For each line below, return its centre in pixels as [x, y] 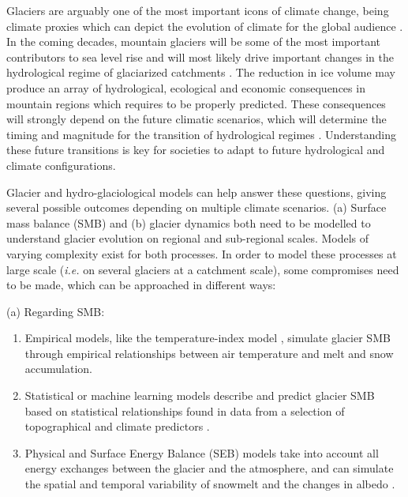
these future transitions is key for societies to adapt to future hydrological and [196, 150]
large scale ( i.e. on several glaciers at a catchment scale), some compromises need [203, 269]
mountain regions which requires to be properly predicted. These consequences [196, 103]
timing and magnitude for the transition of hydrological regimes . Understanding [202, 134]
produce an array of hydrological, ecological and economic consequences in [186, 87]
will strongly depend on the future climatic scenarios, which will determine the [197, 119]
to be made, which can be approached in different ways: [141, 285]
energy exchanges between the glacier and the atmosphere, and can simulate [209, 468]
